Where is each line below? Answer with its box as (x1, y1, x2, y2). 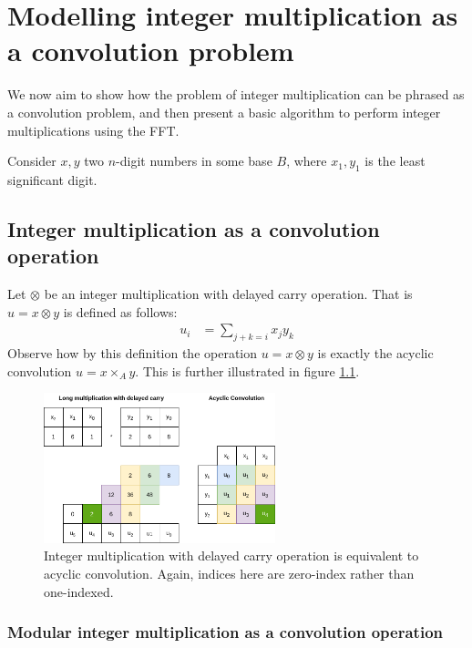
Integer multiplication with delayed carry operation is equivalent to (44, 546, 419, 565)
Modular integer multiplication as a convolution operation (7, 621, 444, 643)
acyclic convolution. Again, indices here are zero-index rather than (44, 563, 415, 582)
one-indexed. (44, 581, 114, 601)
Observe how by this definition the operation (7, 344, 258, 363)
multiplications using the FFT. (7, 120, 180, 139)
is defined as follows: (63, 302, 178, 321)
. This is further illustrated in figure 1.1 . (135, 361, 360, 380)
